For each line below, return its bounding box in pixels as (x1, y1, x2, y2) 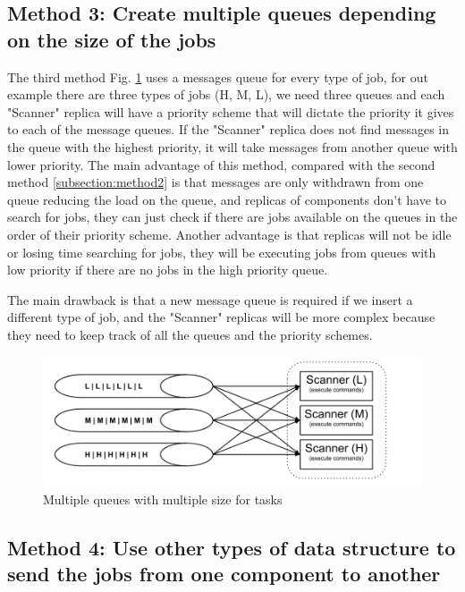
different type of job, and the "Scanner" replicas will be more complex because (7, 308, 435, 326)
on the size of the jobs (7, 25, 216, 53)
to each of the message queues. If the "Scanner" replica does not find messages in (7, 120, 450, 139)
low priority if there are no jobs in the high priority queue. (7, 260, 328, 279)
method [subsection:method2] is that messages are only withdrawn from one (7, 173, 424, 191)
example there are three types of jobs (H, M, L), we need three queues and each (7, 85, 445, 104)
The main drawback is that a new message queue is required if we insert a (7, 290, 413, 309)
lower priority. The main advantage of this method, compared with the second (7, 155, 435, 173)
